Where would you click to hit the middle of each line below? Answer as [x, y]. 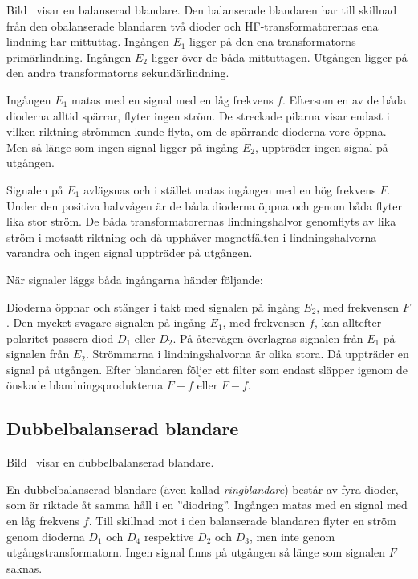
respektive [169, 536]
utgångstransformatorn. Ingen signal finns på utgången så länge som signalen [196, 552]
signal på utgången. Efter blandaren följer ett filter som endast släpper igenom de [207, 369]
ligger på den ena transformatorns [273, 41]
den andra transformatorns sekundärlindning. [118, 73]
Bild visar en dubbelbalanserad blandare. [110, 462]
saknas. [24, 567]
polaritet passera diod [60, 338]
